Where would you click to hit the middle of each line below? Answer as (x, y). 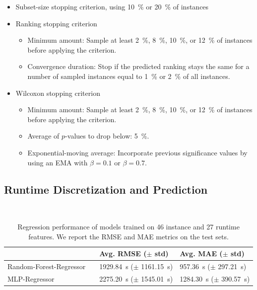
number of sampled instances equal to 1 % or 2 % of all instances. (129, 76)
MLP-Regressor (31, 278)
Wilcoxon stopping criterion (58, 93)
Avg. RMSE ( (123, 254)
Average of (43, 136)
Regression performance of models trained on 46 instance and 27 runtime (128, 226)
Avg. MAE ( (201, 254)
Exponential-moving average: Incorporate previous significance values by (137, 152)
